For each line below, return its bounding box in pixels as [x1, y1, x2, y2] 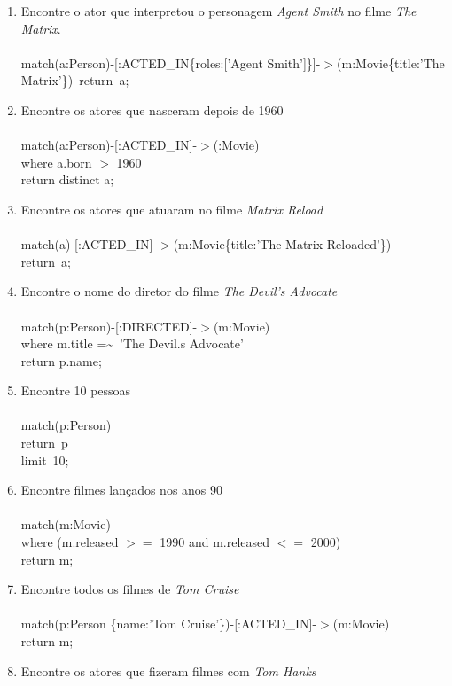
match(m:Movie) [20, 515, 111, 534]
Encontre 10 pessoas [20, 381, 131, 400]
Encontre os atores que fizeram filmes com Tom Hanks [20, 661, 316, 680]
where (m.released [20, 533, 119, 551]
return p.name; [20, 351, 102, 370]
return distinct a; [20, 170, 114, 189]
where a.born [20, 152, 92, 171]
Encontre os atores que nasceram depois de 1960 [20, 100, 284, 119]
